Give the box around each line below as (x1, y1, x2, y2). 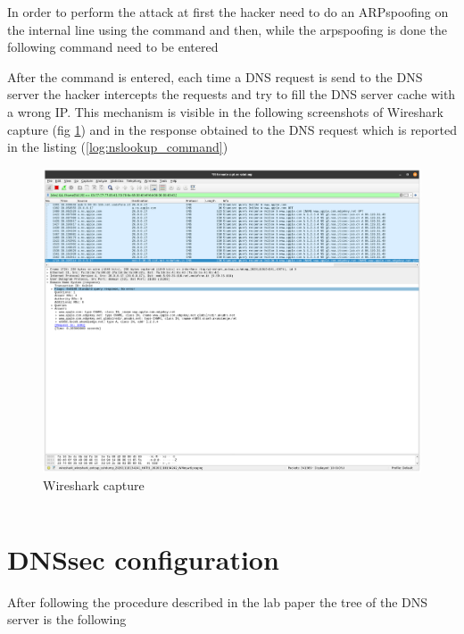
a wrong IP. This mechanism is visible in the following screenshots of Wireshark (7, 102, 444, 121)
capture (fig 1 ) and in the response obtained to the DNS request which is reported (7, 120, 457, 138)
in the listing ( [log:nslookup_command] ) (7, 138, 228, 156)
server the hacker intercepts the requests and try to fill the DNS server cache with (7, 85, 456, 104)
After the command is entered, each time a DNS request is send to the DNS (7, 67, 423, 86)
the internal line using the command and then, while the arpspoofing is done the (7, 20, 448, 38)
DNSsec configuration (7, 540, 279, 577)
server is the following (7, 610, 127, 629)
